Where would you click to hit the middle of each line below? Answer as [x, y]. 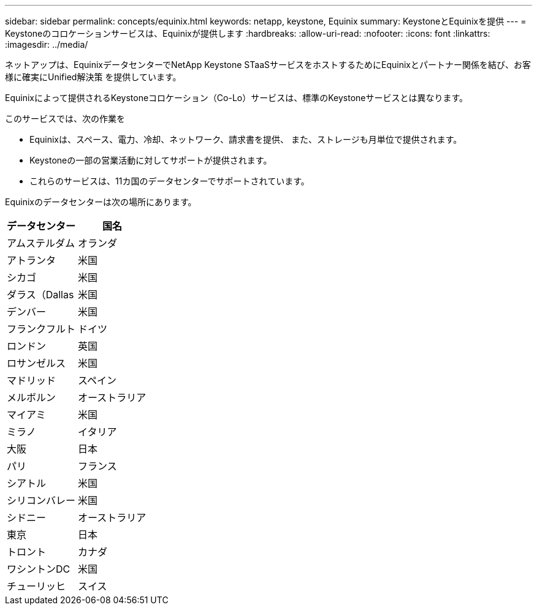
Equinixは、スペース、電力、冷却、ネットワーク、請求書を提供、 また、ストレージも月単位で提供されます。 [246, 139]
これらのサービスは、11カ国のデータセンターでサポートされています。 [169, 181]
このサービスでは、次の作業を [65, 119]
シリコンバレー [41, 500]
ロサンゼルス [36, 363]
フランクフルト [41, 329]
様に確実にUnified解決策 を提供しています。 [93, 77]
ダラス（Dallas [40, 295]
